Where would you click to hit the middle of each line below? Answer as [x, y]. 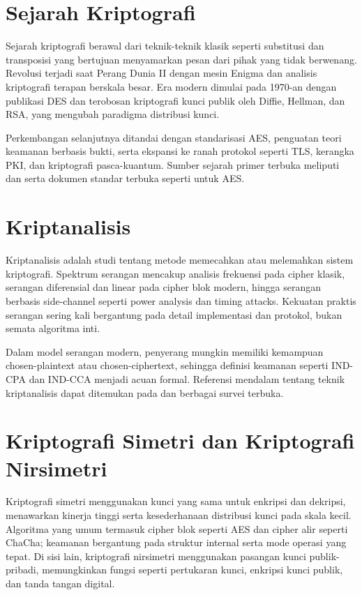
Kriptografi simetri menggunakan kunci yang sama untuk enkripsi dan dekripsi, [176, 501]
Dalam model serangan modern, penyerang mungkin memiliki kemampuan [165, 351]
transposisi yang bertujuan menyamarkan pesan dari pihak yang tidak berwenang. [181, 59]
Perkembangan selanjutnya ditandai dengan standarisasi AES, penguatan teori [174, 137]
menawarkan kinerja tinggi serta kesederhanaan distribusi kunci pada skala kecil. [179, 515]
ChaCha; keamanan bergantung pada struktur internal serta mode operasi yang [176, 542]
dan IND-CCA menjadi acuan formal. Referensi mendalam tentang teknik [187, 378]
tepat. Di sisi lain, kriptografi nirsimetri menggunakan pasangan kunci [156, 556]
